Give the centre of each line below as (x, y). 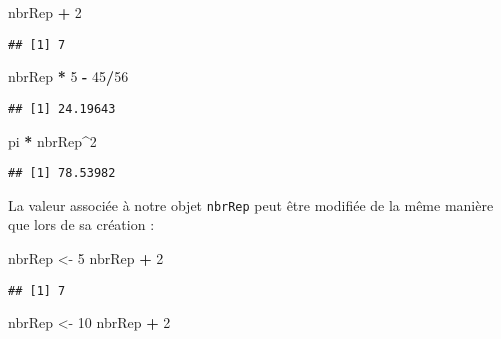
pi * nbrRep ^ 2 (52, 140)
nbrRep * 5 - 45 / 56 (68, 76)
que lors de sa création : (81, 224)
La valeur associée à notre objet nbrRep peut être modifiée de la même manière (251, 204)
